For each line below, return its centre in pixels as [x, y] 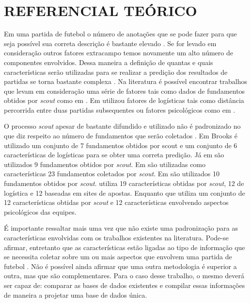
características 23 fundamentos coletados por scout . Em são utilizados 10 [112, 174]
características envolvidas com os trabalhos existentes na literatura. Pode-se [116, 237]
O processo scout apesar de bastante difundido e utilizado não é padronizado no [122, 126]
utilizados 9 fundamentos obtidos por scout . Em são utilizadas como [105, 164]
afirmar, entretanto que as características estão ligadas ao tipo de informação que [125, 247]
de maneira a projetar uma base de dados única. [76, 295]
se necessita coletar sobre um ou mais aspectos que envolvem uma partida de [118, 257]
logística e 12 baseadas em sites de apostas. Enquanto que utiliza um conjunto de [125, 193]
